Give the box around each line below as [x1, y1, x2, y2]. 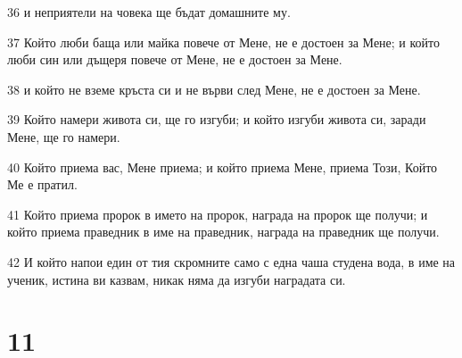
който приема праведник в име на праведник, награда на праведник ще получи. [7, 222, 440, 241]
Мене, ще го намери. [7, 127, 120, 146]
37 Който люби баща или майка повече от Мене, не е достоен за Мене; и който [7, 32, 441, 51]
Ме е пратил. [7, 175, 78, 194]
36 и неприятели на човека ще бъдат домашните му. [7, 3, 291, 21]
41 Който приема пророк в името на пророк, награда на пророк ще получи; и [7, 204, 428, 223]
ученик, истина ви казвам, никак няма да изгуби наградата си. [7, 270, 346, 288]
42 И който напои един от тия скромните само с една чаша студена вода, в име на [7, 252, 456, 271]
